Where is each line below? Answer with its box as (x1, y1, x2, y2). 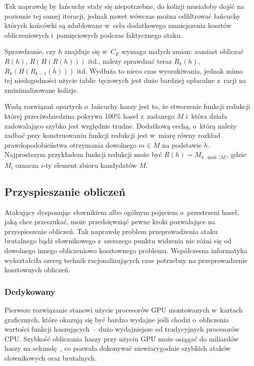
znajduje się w (64, 46, 107, 56)
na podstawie (162, 139, 202, 150)
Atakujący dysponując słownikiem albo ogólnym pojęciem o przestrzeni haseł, (4, 207, 239, 217)
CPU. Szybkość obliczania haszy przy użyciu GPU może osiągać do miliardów (4, 333, 239, 343)
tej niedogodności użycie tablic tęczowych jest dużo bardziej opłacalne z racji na (4, 75, 246, 85)
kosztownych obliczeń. (4, 264, 70, 275)
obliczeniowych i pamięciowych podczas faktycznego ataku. (4, 29, 182, 40)
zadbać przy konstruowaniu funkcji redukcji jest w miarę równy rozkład (4, 130, 221, 140)
